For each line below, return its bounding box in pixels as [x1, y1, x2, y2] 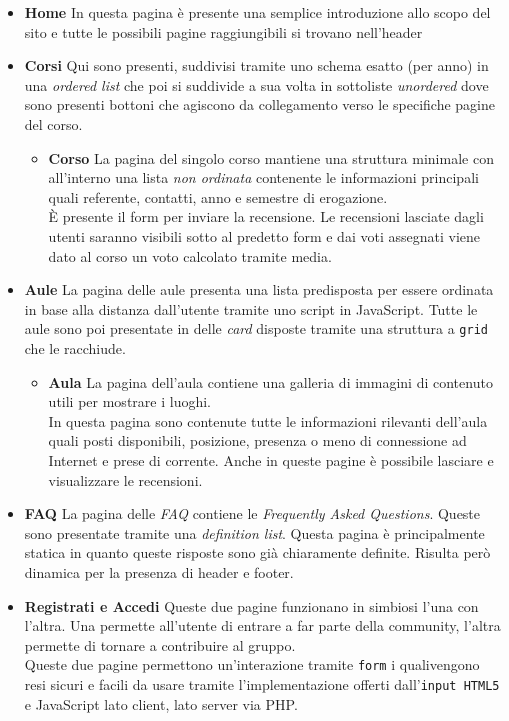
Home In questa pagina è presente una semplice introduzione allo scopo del [24, 2, 491, 22]
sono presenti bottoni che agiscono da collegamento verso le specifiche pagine [24, 94, 495, 115]
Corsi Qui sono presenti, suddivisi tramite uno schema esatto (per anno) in [24, 55, 489, 76]
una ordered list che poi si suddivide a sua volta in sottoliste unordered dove [24, 74, 489, 95]
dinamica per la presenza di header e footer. [24, 561, 294, 582]
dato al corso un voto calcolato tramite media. [48, 245, 332, 266]
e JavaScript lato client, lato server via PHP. [24, 693, 298, 714]
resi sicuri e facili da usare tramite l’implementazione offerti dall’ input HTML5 [24, 673, 500, 694]
